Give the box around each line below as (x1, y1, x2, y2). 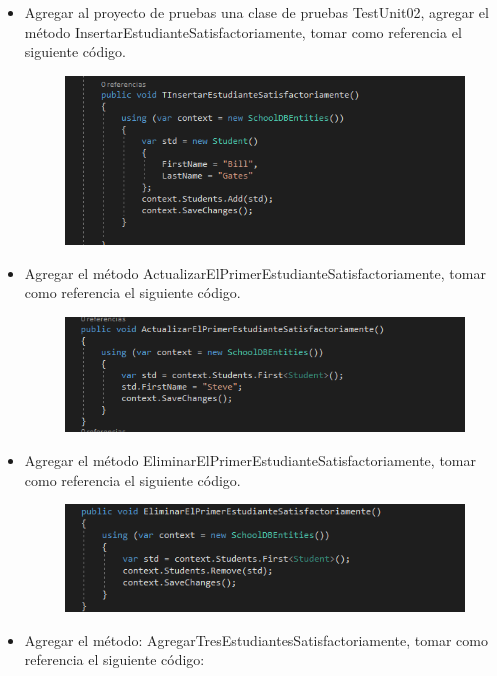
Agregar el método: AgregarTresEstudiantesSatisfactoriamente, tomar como (24, 629, 488, 650)
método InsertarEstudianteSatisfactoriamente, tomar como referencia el (24, 21, 462, 42)
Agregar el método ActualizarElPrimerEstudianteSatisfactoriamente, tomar (24, 262, 486, 283)
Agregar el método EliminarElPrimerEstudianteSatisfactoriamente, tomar (24, 450, 476, 471)
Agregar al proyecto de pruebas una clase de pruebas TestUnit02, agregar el (24, 2, 489, 22)
